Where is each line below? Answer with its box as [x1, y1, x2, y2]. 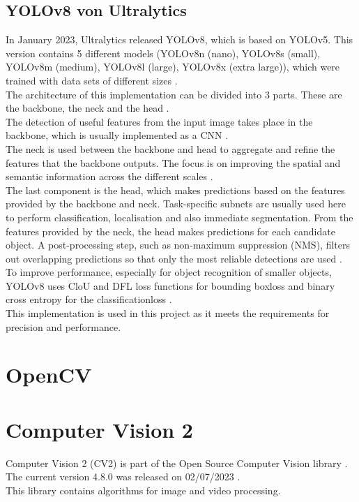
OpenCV [6, 360, 92, 389]
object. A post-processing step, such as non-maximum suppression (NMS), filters [6, 237, 350, 252]
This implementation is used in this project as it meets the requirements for [6, 306, 330, 320]
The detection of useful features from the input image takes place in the [6, 114, 313, 128]
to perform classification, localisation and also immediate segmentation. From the [6, 209, 353, 224]
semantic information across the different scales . [6, 169, 213, 184]
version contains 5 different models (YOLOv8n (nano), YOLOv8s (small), [6, 45, 321, 60]
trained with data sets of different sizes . [6, 73, 178, 87]
